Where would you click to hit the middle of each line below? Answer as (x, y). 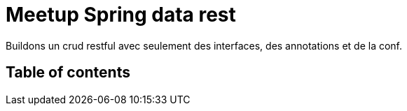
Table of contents (68, 73)
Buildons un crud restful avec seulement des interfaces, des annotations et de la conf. (204, 45)
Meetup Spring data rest (121, 15)
